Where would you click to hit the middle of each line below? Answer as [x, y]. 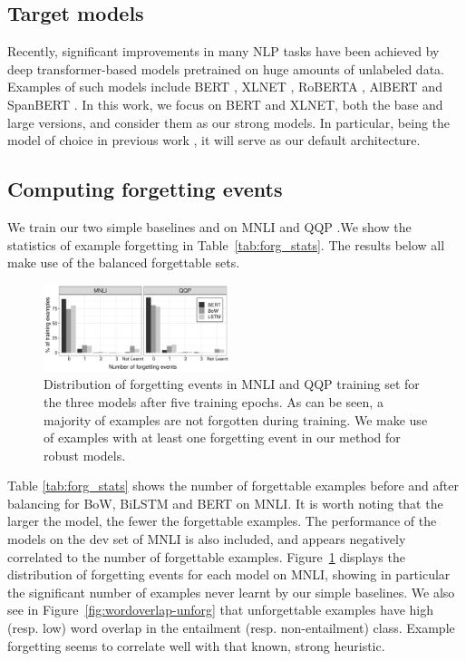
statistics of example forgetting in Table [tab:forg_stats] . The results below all [226, 244]
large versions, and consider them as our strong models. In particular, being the [229, 122]
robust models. [85, 455]
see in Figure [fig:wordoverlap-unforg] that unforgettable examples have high [220, 610]
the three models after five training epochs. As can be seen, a [214, 401]
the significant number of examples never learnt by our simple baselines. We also [231, 592]
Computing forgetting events [145, 189]
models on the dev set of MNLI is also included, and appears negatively [207, 539]
